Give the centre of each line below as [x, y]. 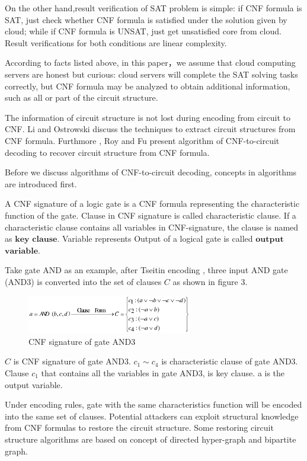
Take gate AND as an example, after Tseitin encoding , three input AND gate [146, 270]
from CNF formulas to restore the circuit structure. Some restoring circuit [139, 428]
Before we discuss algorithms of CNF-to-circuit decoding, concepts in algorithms [151, 172]
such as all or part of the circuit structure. [81, 97]
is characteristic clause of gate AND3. [230, 361]
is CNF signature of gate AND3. [72, 361]
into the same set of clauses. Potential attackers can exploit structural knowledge [152, 416]
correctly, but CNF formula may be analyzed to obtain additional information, [148, 86]
